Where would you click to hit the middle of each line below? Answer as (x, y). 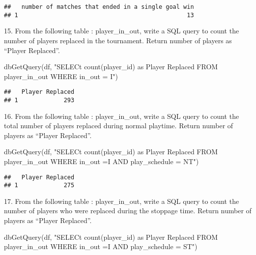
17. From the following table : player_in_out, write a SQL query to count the (122, 201)
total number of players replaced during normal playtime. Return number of (119, 126)
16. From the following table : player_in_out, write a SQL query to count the (122, 116)
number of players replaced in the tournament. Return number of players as (118, 40)
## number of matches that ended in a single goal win (99, 7)
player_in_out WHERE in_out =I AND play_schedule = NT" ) (101, 161)
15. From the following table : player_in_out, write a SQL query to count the (122, 31)
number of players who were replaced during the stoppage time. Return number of (128, 211)
